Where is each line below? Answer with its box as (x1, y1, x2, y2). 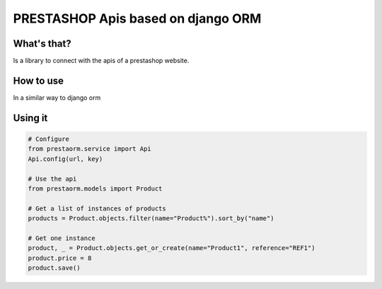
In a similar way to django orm (13, 93, 101, 102)
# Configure (28, 135, 70, 143)
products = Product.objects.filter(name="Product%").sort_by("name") (28, 215, 274, 222)
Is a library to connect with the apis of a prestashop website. (13, 57, 190, 65)
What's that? (13, 38, 71, 50)
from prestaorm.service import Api (28, 145, 151, 153)
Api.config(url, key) (28, 154, 103, 163)
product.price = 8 (28, 254, 92, 262)
